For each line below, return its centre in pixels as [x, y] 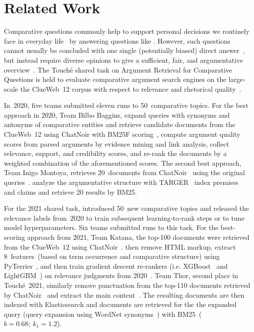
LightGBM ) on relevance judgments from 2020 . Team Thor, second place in [121, 275]
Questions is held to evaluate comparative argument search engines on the [115, 79]
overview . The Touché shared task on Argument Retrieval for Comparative [118, 69]
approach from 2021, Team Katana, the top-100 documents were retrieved [138, 237]
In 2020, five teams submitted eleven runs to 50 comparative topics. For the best [126, 105]
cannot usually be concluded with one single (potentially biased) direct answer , [125, 50]
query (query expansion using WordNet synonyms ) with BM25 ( [103, 314]
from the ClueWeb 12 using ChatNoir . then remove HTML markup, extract [120, 246]
